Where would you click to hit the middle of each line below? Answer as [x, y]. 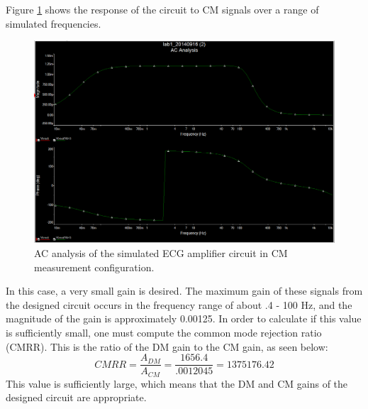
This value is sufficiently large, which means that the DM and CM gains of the [177, 383]
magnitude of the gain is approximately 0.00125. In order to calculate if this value [184, 318]
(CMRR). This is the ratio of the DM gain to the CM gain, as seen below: [167, 346]
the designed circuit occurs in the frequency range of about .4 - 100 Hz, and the [179, 304]
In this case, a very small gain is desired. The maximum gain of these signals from [184, 291]
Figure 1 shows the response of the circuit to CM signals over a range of [162, 9]
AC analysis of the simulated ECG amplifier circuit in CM [161, 253]
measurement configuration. [94, 267]
